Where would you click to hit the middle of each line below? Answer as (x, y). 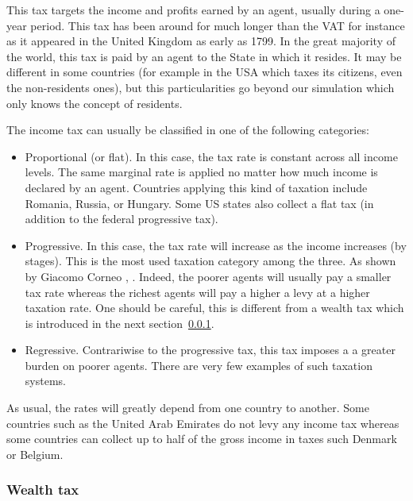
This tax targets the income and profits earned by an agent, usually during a (193, 10)
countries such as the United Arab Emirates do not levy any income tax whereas (203, 423)
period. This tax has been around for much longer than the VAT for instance (218, 25)
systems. (45, 381)
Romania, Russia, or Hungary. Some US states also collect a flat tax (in (199, 203)
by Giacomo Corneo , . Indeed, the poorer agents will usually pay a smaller (208, 276)
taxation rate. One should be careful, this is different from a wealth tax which (214, 308)
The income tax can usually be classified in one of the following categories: (188, 130)
